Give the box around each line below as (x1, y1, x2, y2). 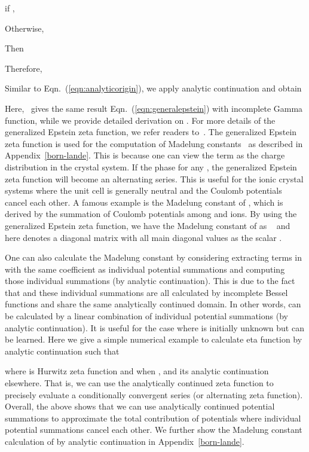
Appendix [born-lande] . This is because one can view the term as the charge (5, 149, 285, 161)
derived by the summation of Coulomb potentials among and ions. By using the (5, 207, 297, 220)
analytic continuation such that (5, 344, 120, 357)
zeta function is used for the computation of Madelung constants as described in (5, 137, 303, 149)
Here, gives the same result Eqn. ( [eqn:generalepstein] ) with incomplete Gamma (5, 102, 303, 114)
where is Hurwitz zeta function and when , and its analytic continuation (5, 365, 269, 377)
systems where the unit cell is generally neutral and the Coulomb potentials (5, 184, 282, 197)
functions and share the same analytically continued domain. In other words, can (5, 298, 301, 310)
